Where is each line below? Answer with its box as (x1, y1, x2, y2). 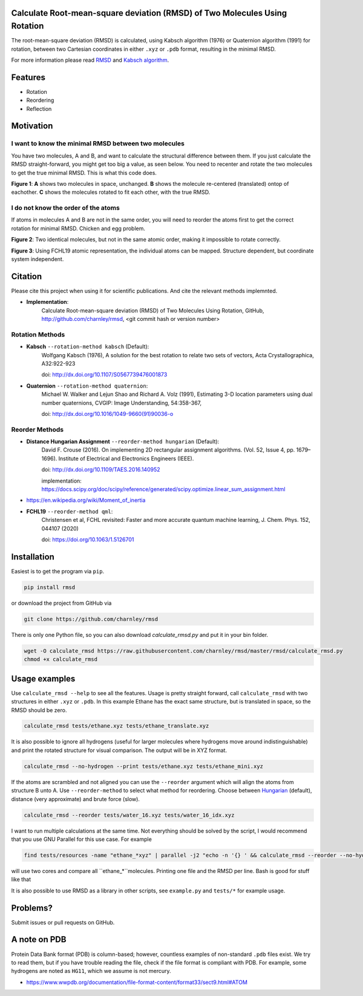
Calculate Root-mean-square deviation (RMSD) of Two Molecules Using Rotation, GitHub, (41, 306, 264, 314)
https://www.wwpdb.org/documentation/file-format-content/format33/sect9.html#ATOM (26, 978, 248, 986)
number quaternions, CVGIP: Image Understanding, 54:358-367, (41, 399, 202, 406)
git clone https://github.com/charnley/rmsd (24, 615, 159, 622)
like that (11, 876, 31, 883)
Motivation (11, 121, 53, 131)
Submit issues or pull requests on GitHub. (11, 918, 115, 926)
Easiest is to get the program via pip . (11, 567, 105, 575)
